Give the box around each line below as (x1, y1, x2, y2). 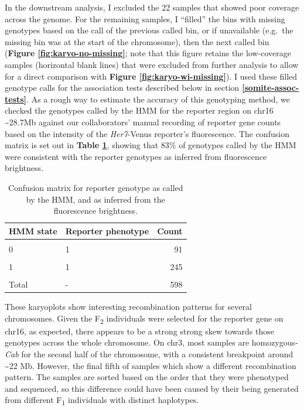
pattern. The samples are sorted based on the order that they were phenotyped (5, 371, 289, 383)
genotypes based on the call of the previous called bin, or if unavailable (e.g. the (5, 24, 293, 36)
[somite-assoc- (242, 81, 299, 94)
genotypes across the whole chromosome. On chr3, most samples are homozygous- (5, 336, 298, 348)
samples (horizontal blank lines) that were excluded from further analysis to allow (5, 58, 299, 70)
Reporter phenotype (65, 224, 149, 237)
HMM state (9, 224, 57, 237)
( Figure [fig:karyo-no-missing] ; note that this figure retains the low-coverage (5, 47, 292, 59)
